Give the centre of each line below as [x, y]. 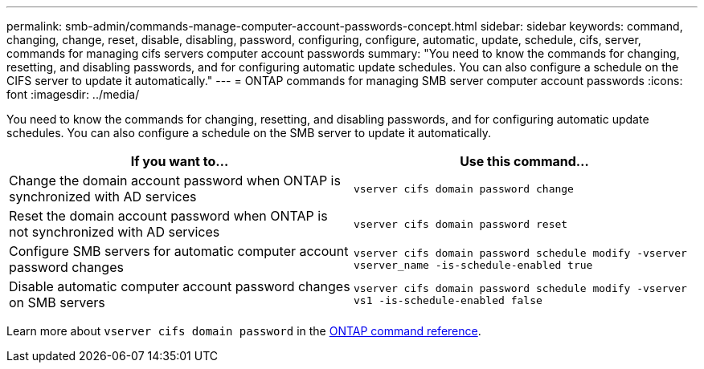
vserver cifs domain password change [464, 189]
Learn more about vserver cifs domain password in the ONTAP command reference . [244, 331]
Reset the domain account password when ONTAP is [168, 216]
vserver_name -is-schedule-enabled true [473, 265]
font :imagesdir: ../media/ [73, 94]
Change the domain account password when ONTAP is [175, 180]
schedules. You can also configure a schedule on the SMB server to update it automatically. [249, 133]
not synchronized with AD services [115, 232]
